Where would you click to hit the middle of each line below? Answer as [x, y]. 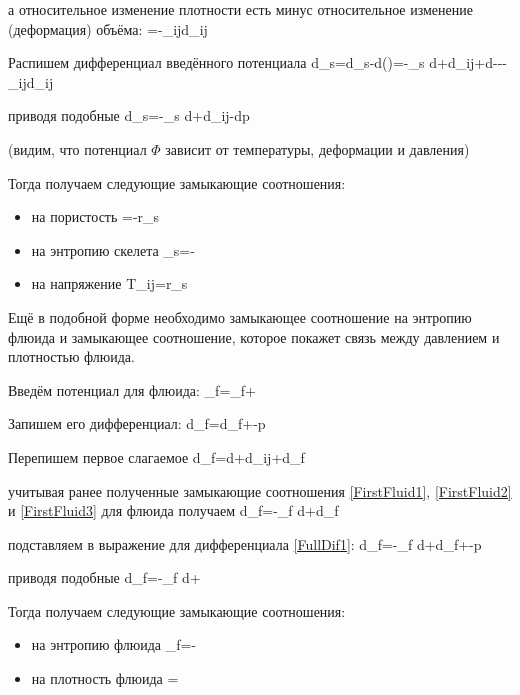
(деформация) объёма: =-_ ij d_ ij [108, 28]
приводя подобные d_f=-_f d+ [104, 577]
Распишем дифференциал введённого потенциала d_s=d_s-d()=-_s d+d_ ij [241, 62]
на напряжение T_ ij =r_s [109, 283]
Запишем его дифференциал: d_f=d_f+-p [137, 423]
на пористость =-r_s [95, 216]
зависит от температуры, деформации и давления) [317, 148]
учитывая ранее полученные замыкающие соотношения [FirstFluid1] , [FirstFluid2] [260, 490]
